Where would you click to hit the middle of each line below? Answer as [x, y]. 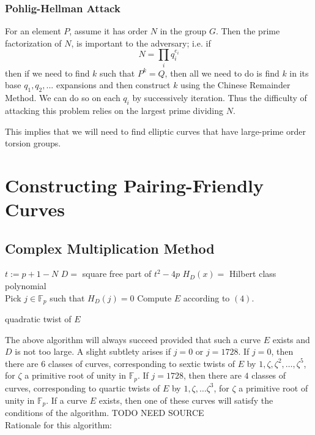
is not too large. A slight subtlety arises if [93, 351]
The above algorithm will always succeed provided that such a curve [133, 339]
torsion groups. [33, 143]
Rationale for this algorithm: [58, 424]
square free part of [117, 274]
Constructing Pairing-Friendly [134, 185]
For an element [33, 31]
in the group [183, 31]
